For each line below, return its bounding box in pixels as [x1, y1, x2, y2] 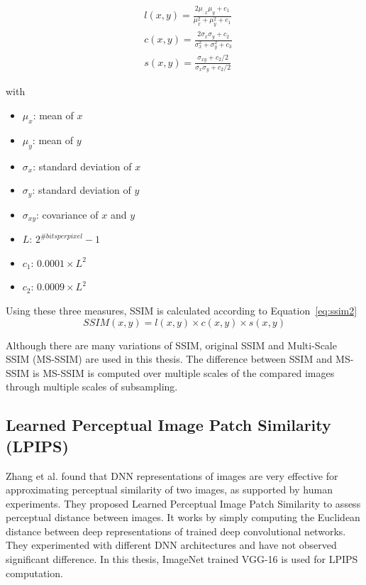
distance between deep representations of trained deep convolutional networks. [6, 523, 346, 538]
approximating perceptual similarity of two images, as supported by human [6, 482, 333, 497]
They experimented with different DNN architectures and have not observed [6, 537, 337, 552]
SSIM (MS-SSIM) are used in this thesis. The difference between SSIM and [6, 351, 333, 366]
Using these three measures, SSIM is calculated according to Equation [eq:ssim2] [6, 302, 357, 317]
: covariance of [36, 207, 99, 222]
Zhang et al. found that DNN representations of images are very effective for [6, 468, 338, 483]
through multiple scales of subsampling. [6, 379, 178, 394]
